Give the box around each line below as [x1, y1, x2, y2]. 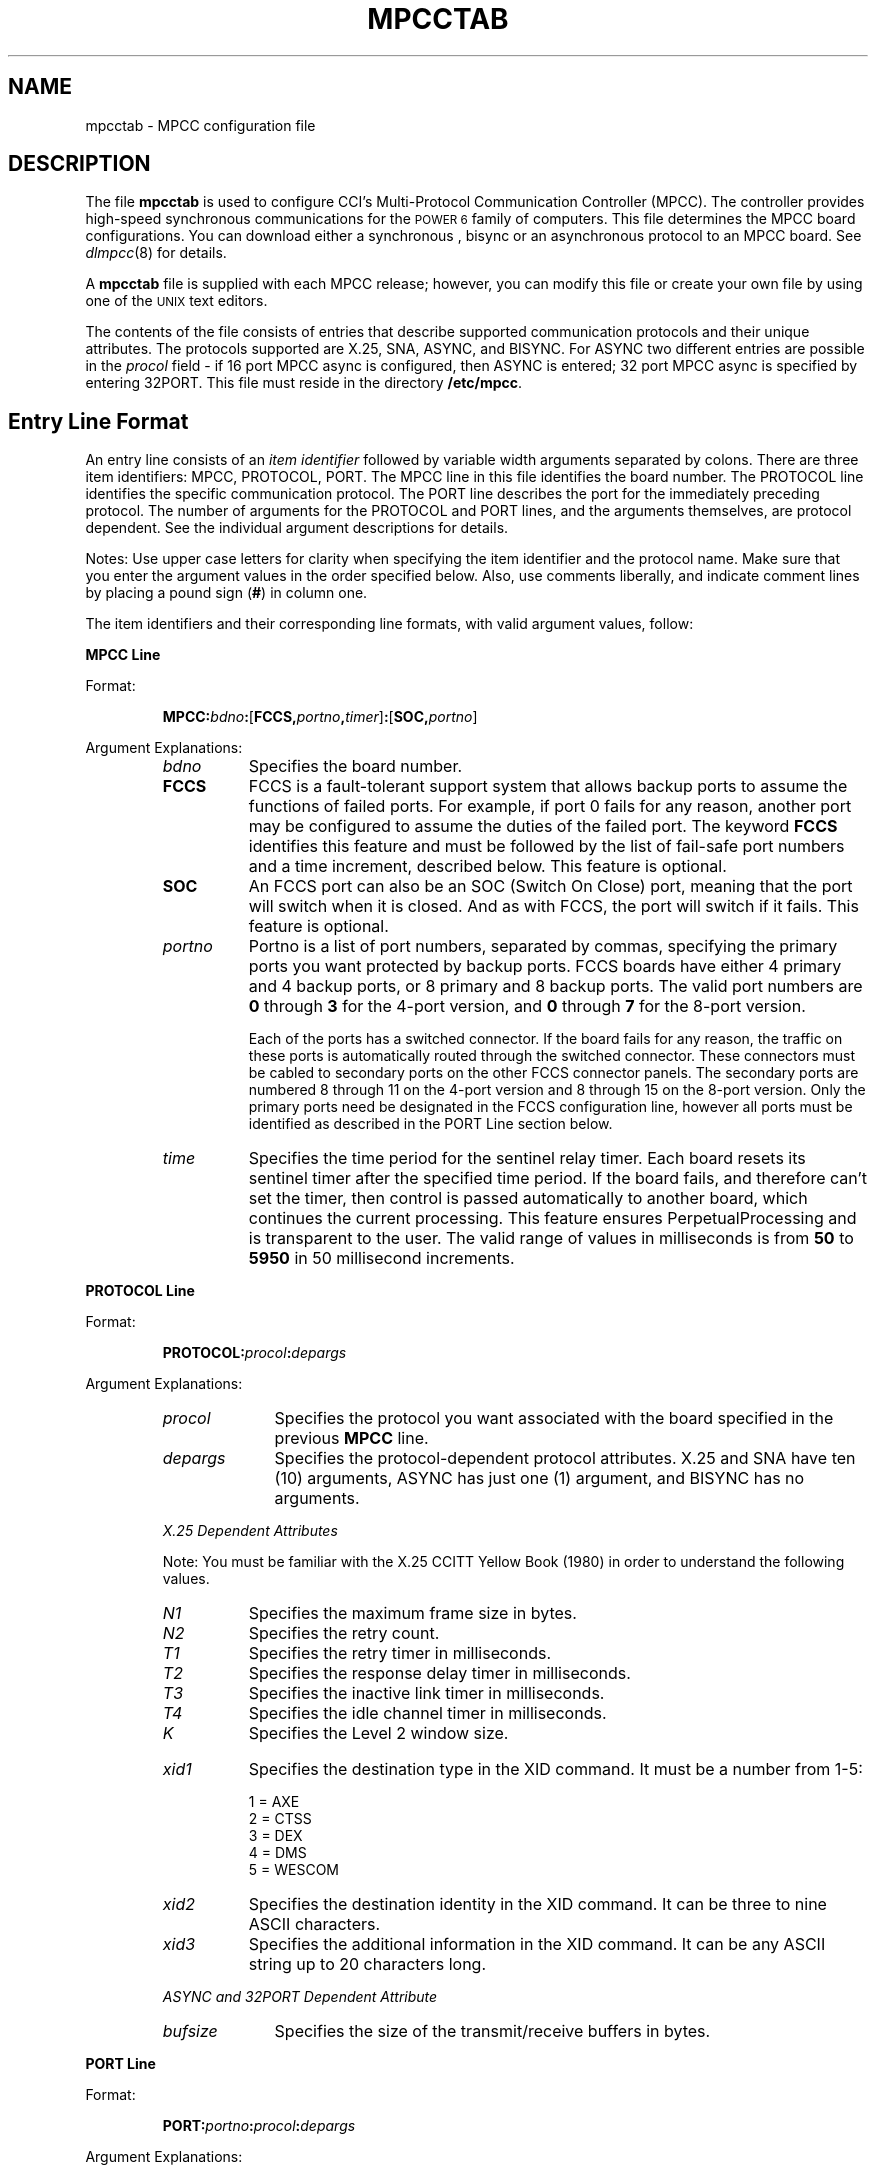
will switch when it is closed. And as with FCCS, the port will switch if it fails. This [248, 896, 859, 917]
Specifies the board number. [248, 756, 463, 777]
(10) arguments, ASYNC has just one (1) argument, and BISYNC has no [274, 1468, 805, 1489]
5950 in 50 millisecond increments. [248, 1248, 515, 1269]
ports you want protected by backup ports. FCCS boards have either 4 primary [248, 956, 842, 977]
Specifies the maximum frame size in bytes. [248, 1603, 577, 1624]
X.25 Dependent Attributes [162, 1522, 338, 1540]
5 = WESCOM [248, 1861, 340, 1879]
